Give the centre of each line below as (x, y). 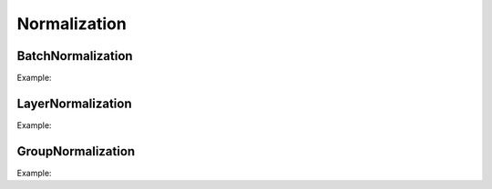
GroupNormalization (76, 151)
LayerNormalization (74, 103)
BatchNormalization (75, 56)
